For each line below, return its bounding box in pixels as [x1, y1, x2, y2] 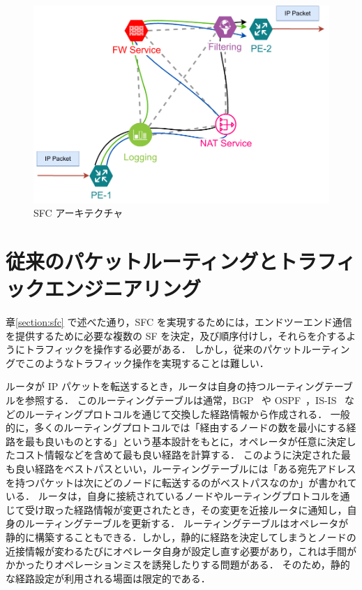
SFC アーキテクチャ [33, 206, 123, 220]
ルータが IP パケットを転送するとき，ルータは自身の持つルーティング [6, 379, 324, 394]
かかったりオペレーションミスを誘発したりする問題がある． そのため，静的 [6, 557, 350, 572]
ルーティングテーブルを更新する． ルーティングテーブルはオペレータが [24, 516, 349, 531]
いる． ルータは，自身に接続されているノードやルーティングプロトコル [6, 489, 331, 503]
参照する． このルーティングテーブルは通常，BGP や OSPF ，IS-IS [24, 392, 337, 407]
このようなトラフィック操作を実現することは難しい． [24, 355, 269, 370]
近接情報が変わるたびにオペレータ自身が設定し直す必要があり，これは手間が [6, 543, 357, 558]
